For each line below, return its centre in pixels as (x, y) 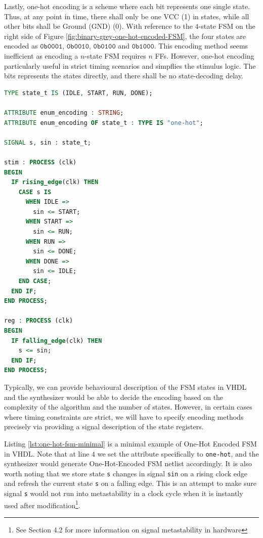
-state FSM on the (227, 26)
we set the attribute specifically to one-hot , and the (178, 453)
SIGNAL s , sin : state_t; (48, 142)
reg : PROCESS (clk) (39, 321)
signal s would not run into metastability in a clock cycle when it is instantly (124, 493)
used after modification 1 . (42, 504)
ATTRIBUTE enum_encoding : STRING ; (64, 113)
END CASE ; (35, 281)
